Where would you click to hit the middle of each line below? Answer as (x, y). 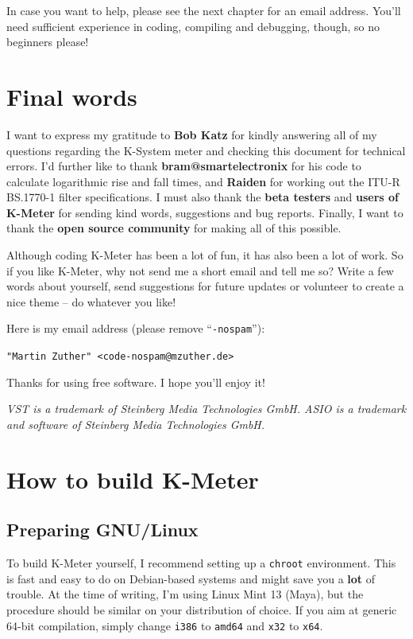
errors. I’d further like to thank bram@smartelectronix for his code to (184, 166)
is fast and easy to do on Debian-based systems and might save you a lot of (191, 578)
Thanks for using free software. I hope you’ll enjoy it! (136, 382)
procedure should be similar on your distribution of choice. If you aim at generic (202, 609)
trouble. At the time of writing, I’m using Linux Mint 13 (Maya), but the (185, 594)
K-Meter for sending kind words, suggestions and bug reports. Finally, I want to (205, 212)
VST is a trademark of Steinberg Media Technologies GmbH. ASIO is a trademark (206, 409)
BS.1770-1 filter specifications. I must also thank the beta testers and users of (203, 197)
